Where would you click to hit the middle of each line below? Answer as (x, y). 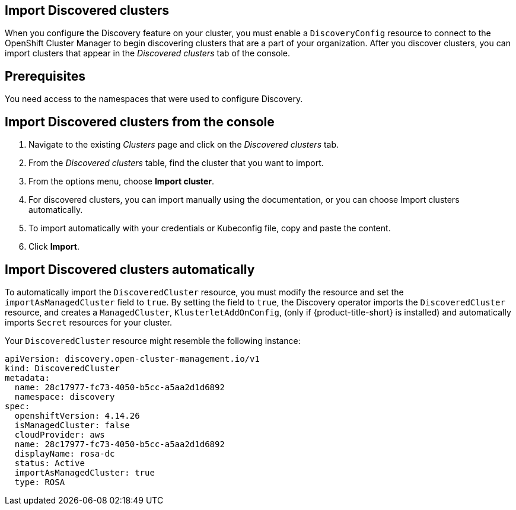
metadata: (27, 377)
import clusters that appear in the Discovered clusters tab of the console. (148, 53)
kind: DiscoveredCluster (62, 368)
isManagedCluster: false (72, 425)
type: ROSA (40, 482)
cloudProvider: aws (60, 434)
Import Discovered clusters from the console (140, 122)
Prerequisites (45, 76)
